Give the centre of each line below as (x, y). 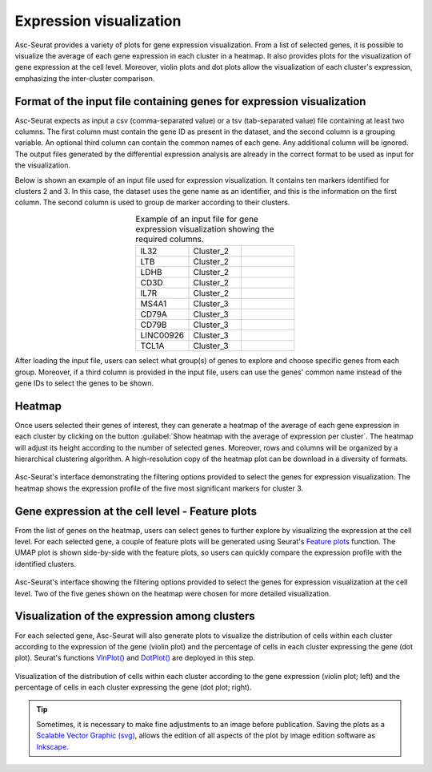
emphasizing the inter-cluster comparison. (85, 78)
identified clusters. (45, 564)
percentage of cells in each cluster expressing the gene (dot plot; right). (133, 687)
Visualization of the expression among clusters (135, 616)
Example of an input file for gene (197, 219)
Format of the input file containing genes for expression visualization (190, 101)
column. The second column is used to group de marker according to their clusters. (152, 202)
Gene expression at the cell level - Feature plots (136, 511)
